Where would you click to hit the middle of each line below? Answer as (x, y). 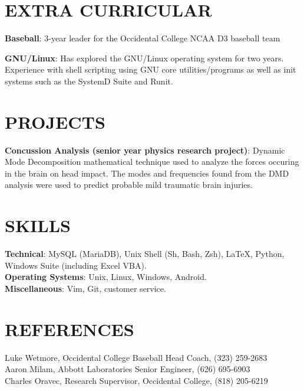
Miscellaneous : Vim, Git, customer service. (85, 288)
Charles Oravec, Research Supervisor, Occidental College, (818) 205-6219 (136, 380)
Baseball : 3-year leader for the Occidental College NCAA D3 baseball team (143, 38)
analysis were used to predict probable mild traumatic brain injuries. (129, 185)
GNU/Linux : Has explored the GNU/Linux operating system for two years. (144, 58)
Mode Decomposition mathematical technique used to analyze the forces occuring (152, 162)
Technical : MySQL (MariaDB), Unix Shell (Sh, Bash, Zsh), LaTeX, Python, (145, 254)
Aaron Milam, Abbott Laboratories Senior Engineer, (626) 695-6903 (128, 369)
